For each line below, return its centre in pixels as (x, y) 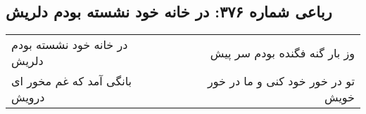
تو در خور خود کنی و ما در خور (281, 81)
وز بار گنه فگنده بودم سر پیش (282, 52)
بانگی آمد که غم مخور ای (72, 81)
